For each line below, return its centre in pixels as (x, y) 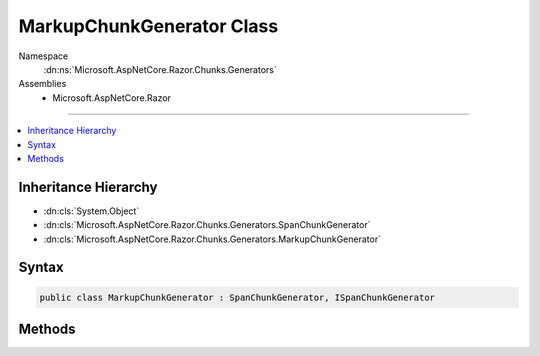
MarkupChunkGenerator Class (148, 26)
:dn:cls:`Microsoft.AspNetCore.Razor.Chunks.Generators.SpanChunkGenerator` (207, 225)
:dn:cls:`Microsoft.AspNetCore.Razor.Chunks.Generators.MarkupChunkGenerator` (212, 239)
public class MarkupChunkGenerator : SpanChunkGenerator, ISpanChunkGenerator (237, 297)
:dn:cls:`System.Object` (91, 211)
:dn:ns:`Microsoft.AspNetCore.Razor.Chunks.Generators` (160, 69)
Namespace (43, 56)
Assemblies (42, 84)
